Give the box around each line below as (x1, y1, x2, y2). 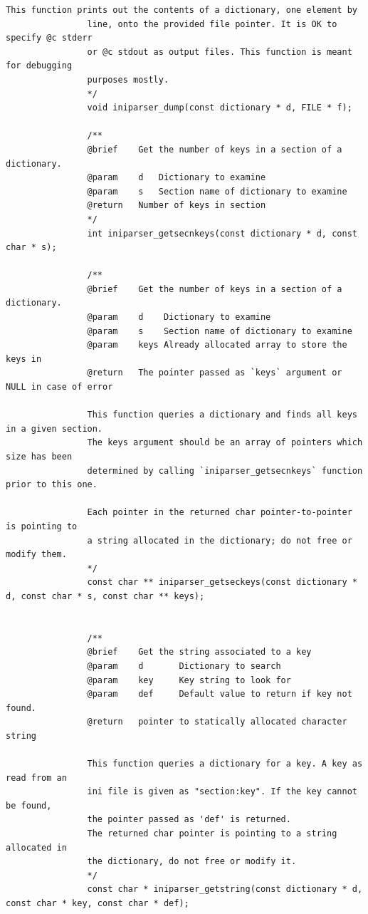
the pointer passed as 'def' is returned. (87, 814, 291, 825)
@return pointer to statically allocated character (87, 717, 347, 727)
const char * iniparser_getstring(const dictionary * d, (87, 884, 363, 895)
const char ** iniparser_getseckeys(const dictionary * (87, 577, 357, 588)
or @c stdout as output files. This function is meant (87, 46, 352, 57)
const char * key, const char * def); (6, 898, 189, 908)
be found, (6, 800, 52, 811)
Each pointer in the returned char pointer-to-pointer (87, 507, 352, 518)
